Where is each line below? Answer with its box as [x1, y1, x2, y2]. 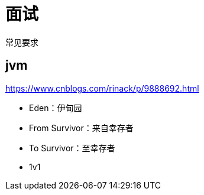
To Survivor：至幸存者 [29, 142, 115, 153]
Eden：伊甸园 [29, 102, 82, 113]
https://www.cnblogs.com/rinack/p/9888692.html [5, 83, 199, 93]
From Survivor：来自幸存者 [29, 122, 134, 133]
